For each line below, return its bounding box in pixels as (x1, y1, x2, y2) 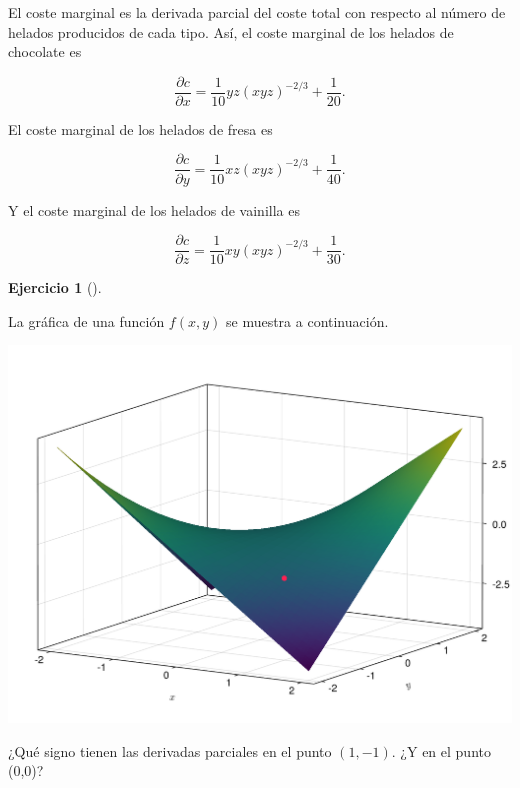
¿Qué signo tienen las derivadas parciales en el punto (8, 740, 332, 761)
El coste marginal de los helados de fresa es (8, 118, 273, 139)
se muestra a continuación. (225, 310, 389, 331)
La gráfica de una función (8, 310, 165, 331)
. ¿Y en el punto (391, 740, 491, 761)
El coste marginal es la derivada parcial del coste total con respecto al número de (8, 2, 506, 22)
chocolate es (8, 41, 82, 62)
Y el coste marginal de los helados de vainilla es (8, 199, 300, 220)
